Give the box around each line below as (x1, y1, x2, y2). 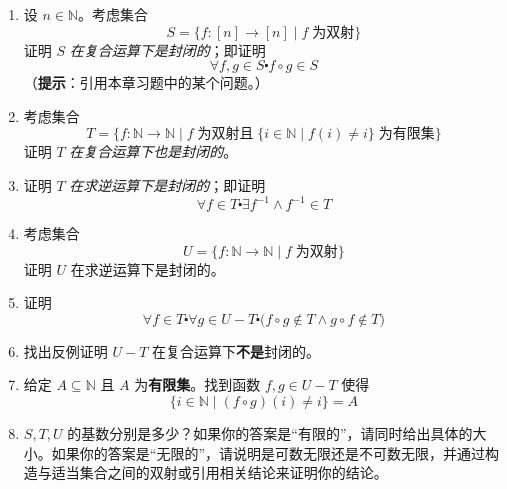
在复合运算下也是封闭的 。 (69, 141, 238, 162)
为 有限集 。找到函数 (134, 374, 261, 395)
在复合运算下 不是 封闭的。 (152, 340, 321, 361)
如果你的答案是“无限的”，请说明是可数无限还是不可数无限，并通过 (51, 442, 486, 463)
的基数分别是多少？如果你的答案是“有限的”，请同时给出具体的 (67, 423, 473, 444)
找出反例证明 (23, 340, 108, 361)
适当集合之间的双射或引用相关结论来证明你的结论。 (51, 462, 388, 483)
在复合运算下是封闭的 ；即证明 (69, 39, 266, 60)
